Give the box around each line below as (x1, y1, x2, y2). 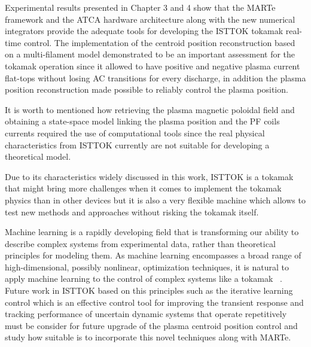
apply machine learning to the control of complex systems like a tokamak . (5, 272, 282, 285)
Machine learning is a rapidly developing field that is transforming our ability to (5, 226, 299, 238)
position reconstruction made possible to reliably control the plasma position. (5, 83, 288, 96)
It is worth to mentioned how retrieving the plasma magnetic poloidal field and (5, 103, 295, 115)
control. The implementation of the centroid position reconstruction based (23, 36, 295, 48)
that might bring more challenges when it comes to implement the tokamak (5, 182, 282, 194)
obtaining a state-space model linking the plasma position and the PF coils (5, 115, 280, 127)
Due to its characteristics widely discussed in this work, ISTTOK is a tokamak (5, 170, 294, 182)
